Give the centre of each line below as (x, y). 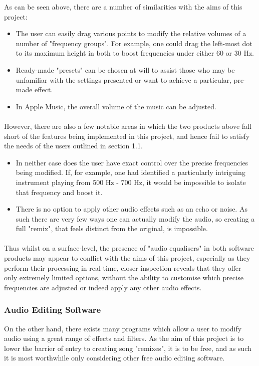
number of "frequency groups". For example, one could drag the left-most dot (134, 43)
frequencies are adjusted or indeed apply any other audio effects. (103, 287)
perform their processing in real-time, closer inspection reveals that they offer (123, 267)
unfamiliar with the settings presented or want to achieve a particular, (123, 79)
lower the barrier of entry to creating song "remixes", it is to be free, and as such (128, 348)
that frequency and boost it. (59, 192)
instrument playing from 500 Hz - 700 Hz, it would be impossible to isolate (131, 182)
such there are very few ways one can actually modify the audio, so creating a (135, 218)
